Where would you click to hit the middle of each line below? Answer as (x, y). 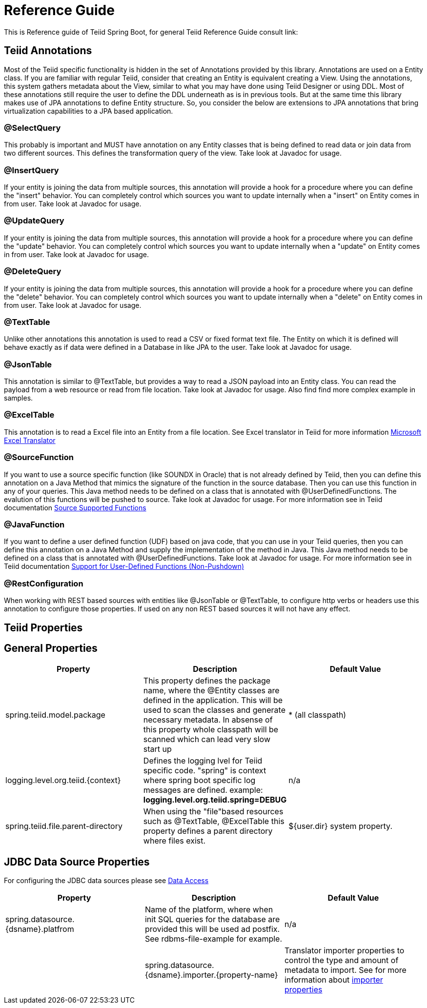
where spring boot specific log (199, 780)
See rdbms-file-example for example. (213, 939)
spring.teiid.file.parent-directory (64, 826)
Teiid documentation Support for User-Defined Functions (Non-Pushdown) (124, 566)
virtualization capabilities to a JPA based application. (89, 111)
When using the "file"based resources (213, 812)
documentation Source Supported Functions (75, 507)
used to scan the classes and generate (214, 710)
